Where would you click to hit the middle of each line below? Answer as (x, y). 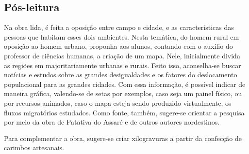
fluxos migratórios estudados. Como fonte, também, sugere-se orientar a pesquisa (124, 112)
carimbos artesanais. (34, 147)
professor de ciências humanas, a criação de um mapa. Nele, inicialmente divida (122, 55)
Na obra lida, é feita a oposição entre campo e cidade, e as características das (119, 27)
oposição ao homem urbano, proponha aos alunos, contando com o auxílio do (118, 46)
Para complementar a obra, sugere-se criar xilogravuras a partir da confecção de (123, 138)
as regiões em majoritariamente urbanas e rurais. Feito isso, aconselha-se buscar (123, 65)
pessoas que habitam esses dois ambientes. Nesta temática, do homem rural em (122, 36)
